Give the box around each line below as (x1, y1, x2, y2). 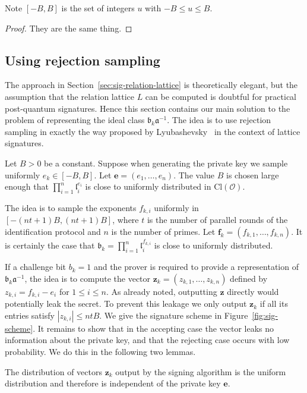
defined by (230, 272, 268, 284)
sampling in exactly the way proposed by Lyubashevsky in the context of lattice (5, 125, 300, 137)
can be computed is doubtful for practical (145, 90, 296, 102)
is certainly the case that (5, 239, 95, 251)
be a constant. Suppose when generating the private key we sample (44, 156, 288, 169)
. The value (173, 168, 215, 181)
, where (112, 213, 139, 226)
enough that (5, 180, 49, 193)
